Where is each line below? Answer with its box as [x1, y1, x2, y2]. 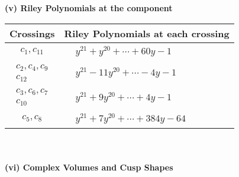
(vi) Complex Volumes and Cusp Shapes [5, 160, 173, 173]
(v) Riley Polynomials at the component [5, 2, 173, 14]
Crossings [9, 26, 55, 40]
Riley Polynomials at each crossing [64, 26, 230, 40]
